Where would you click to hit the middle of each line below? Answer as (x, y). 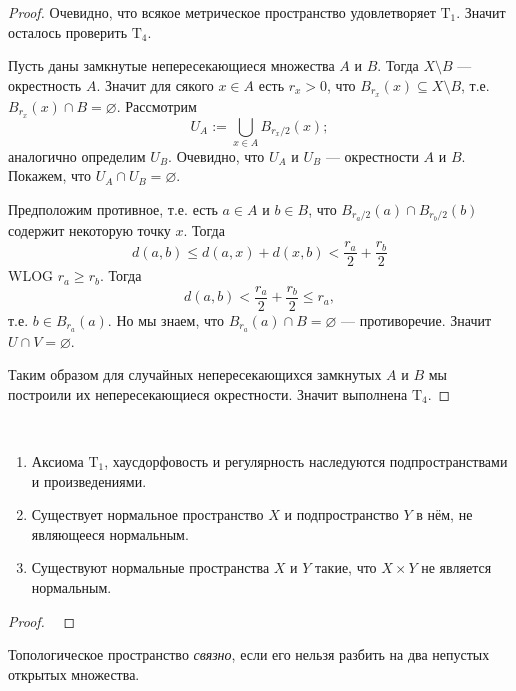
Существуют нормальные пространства (150, 567)
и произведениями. (89, 480)
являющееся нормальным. (110, 533)
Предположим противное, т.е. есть (113, 209)
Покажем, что (50, 175)
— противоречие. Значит (416, 319)
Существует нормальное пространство (147, 514)
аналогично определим (77, 155)
